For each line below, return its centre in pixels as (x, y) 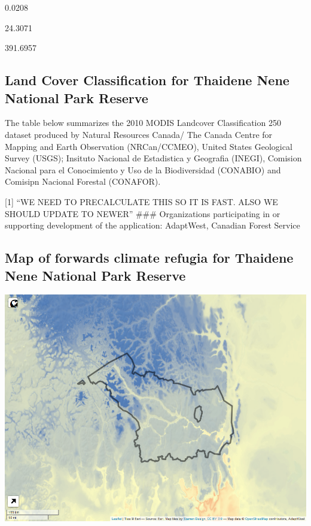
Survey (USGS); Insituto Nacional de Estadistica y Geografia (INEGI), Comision (153, 158)
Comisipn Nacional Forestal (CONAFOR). (83, 181)
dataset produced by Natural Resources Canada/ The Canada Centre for (139, 134)
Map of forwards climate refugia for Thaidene (149, 258)
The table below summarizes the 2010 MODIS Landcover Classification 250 (143, 123)
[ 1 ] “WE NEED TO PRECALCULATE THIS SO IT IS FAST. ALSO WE (141, 201)
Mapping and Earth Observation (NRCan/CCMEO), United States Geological (149, 146)
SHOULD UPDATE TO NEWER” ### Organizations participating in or (143, 213)
